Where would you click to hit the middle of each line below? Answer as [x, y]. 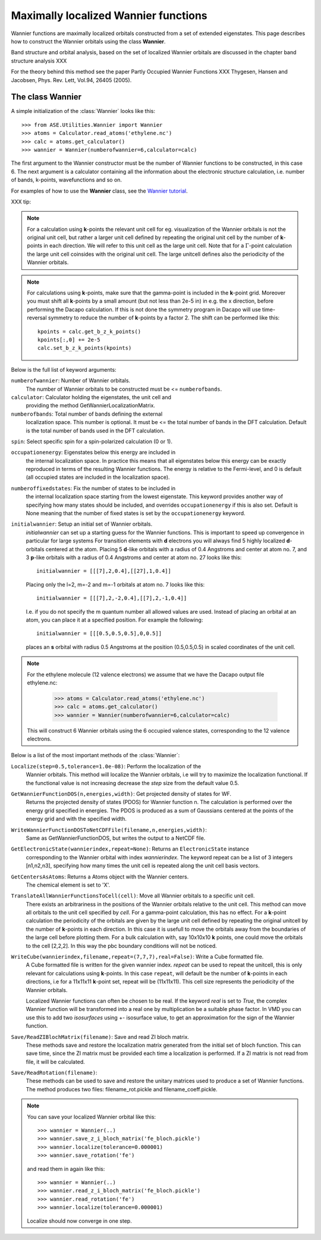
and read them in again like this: [66, 1169]
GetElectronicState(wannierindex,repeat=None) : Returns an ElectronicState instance [130, 849]
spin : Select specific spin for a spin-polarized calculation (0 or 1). [92, 441]
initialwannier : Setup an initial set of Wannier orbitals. [82, 524]
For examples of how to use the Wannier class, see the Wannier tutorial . [99, 191]
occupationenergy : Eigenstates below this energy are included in [93, 453]
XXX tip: [21, 202]
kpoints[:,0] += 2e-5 [69, 340]
